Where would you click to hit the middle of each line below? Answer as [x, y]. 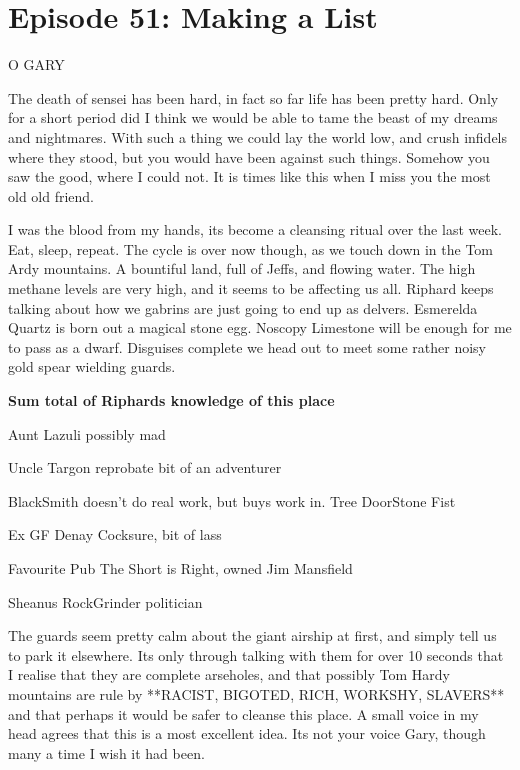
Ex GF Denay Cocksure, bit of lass [115, 534]
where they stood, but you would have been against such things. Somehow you [249, 156]
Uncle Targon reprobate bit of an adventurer [145, 467]
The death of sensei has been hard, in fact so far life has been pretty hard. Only [253, 97]
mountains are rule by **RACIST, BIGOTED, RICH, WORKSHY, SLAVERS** [256, 693]
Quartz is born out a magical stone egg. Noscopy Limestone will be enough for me [260, 327]
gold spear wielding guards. [92, 366]
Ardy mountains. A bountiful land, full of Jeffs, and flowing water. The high [242, 268]
